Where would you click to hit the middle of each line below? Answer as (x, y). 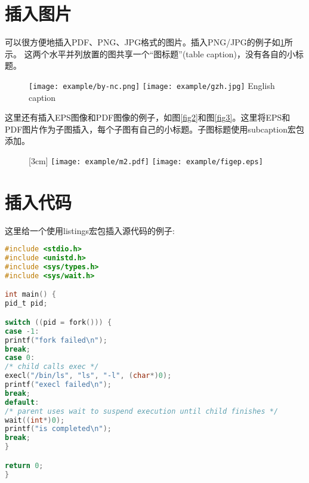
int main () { (30, 295)
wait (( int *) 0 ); (35, 420)
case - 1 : (22, 331)
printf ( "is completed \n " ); (58, 429)
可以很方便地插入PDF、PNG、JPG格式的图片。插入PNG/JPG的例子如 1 (145, 42)
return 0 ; (24, 465)
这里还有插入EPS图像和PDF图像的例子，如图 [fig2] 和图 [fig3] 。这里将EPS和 (148, 117)
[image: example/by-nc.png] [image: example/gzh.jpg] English (152, 85)
